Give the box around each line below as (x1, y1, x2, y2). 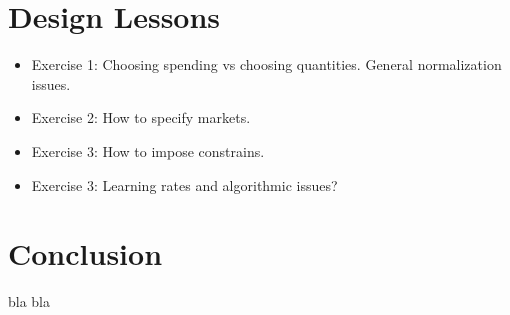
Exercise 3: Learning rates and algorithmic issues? (31, 174, 338, 195)
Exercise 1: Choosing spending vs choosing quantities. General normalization (31, 54, 502, 75)
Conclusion (8, 233, 163, 274)
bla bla (8, 291, 51, 312)
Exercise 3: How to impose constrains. (31, 140, 265, 161)
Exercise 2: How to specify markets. (31, 107, 251, 128)
